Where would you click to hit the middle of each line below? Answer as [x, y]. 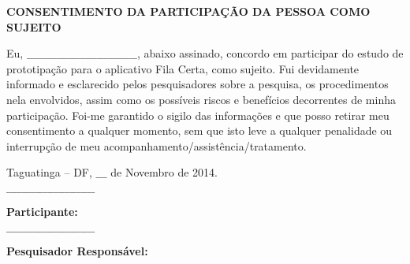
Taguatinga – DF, [49, 172]
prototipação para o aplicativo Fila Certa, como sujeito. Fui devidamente [183, 68]
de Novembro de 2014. [164, 172]
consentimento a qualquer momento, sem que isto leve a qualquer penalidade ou [199, 130]
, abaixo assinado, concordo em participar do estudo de [270, 53]
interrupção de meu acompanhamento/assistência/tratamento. [157, 145]
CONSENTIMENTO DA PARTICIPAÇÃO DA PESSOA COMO [188, 11]
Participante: [42, 211]
